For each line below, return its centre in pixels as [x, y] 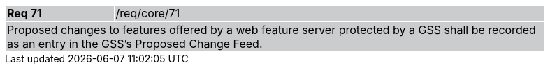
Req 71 [24, 13]
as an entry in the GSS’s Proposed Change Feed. [135, 44]
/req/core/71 [148, 13]
